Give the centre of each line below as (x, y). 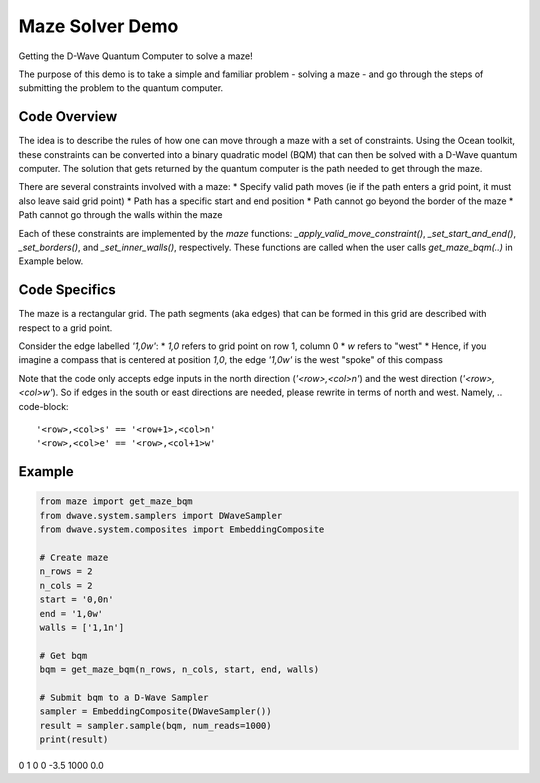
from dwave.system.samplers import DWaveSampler (161, 515)
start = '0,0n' (76, 599)
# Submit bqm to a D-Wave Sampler (124, 697)
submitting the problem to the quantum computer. (121, 88)
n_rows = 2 (66, 571)
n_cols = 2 (66, 585)
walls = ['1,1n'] (82, 627)
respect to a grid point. (65, 327)
